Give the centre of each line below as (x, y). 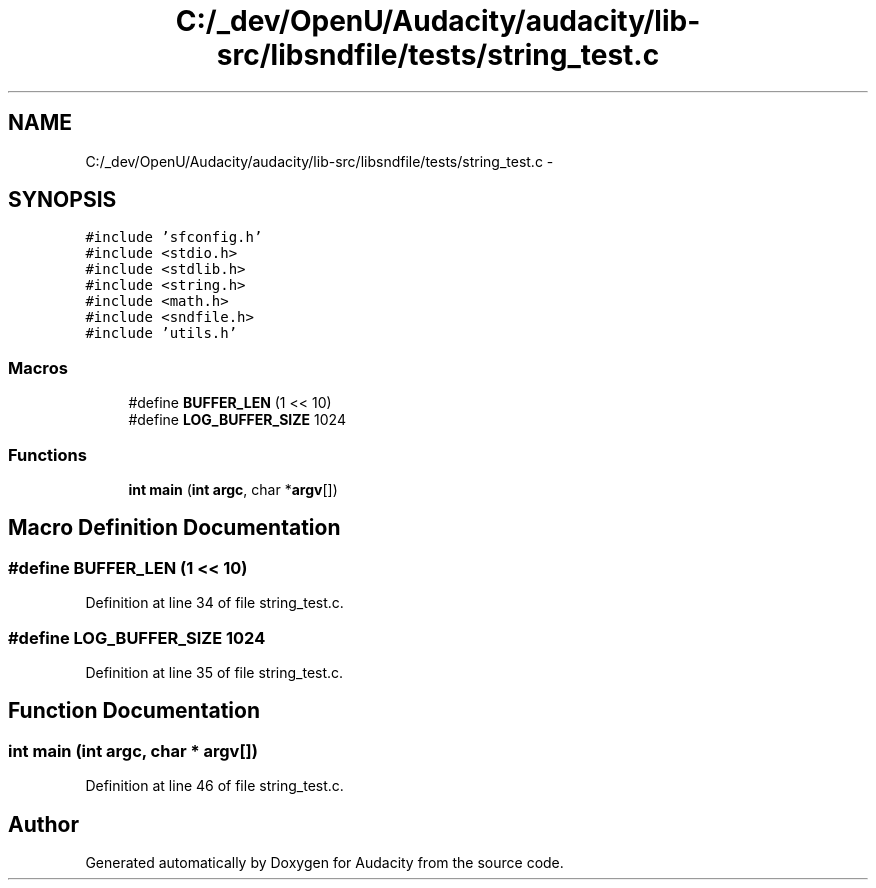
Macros (38, 367)
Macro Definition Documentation (174, 528)
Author (43, 824)
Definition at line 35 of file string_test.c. (214, 672)
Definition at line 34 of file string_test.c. (214, 603)
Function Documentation (134, 711)
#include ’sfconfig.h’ (174, 237)
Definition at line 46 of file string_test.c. (214, 786)
